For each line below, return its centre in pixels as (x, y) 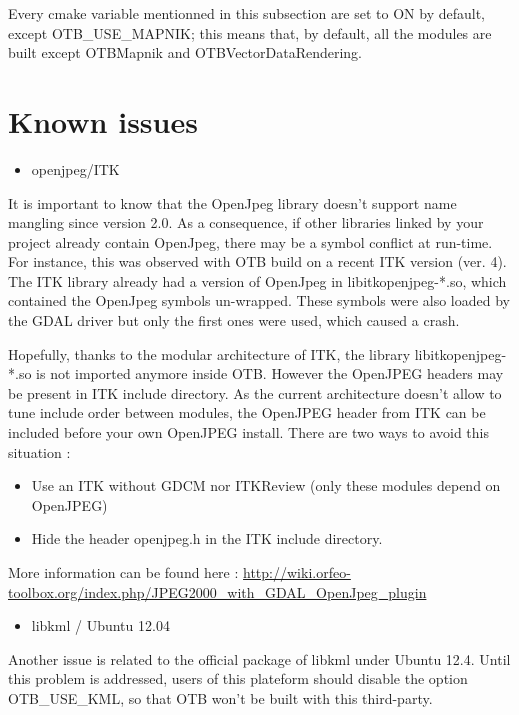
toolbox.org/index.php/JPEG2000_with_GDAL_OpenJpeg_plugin (217, 591)
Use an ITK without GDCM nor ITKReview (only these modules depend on (266, 485)
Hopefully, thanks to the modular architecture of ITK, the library (209, 353)
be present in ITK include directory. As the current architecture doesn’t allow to (255, 392)
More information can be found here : (123, 572)
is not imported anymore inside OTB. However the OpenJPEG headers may (270, 373)
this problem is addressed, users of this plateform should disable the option (238, 678)
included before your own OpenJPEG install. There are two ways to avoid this (248, 432)
